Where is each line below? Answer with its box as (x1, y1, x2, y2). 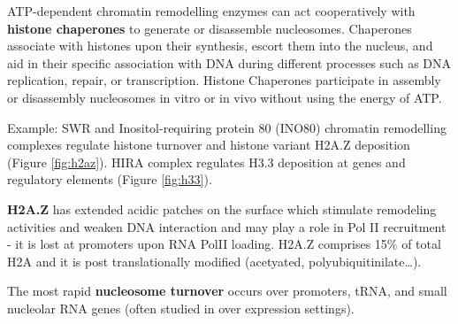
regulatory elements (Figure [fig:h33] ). (7, 170, 212, 189)
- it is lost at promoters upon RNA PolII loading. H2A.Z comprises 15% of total (7, 235, 441, 253)
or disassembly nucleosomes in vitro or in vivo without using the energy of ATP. (7, 88, 442, 106)
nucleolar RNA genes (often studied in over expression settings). (7, 298, 355, 317)
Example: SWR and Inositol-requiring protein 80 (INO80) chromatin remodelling (7, 118, 447, 136)
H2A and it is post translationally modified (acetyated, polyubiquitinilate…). (7, 251, 422, 270)
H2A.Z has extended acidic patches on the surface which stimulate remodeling (7, 199, 437, 218)
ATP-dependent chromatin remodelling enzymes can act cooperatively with (7, 2, 416, 19)
